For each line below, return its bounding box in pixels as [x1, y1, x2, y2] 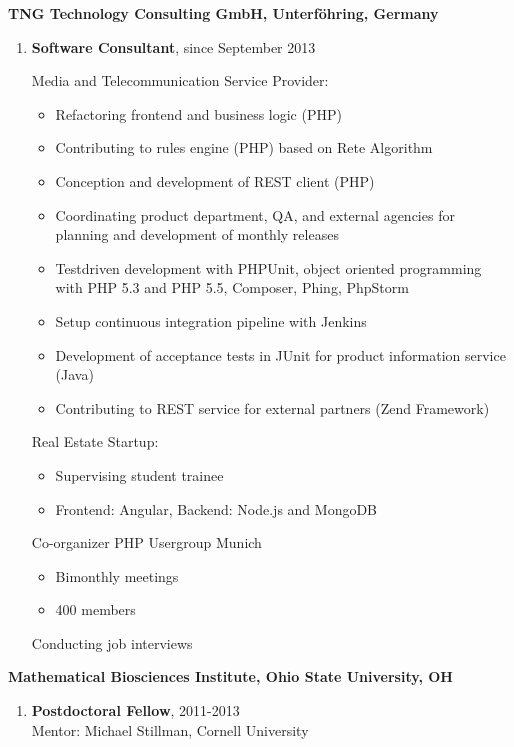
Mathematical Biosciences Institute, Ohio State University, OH [8, 666, 453, 687]
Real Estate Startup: [31, 431, 159, 452]
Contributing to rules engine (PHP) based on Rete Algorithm [55, 137, 433, 158]
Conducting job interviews [31, 632, 193, 653]
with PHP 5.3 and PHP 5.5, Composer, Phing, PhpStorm [55, 277, 409, 298]
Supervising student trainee [55, 464, 224, 485]
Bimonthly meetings [55, 565, 179, 586]
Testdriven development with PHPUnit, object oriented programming [55, 257, 482, 278]
